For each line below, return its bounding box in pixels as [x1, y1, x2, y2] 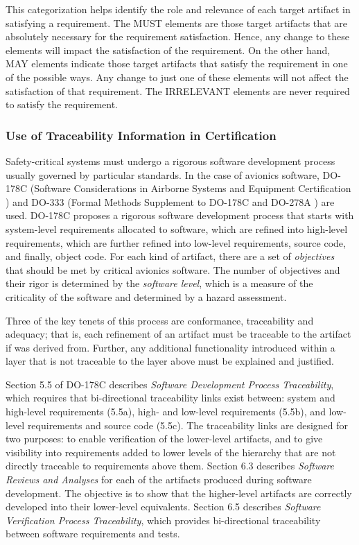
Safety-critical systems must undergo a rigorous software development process [6, 153, 335, 168]
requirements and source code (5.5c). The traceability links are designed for [27, 417, 349, 432]
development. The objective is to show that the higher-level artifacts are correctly [6, 485, 352, 500]
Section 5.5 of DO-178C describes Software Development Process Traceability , [6, 377, 334, 391]
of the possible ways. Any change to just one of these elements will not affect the [6, 69, 349, 84]
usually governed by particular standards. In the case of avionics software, [6, 167, 319, 182]
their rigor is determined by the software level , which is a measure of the [6, 276, 313, 291]
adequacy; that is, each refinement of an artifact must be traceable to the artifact [6, 327, 351, 341]
